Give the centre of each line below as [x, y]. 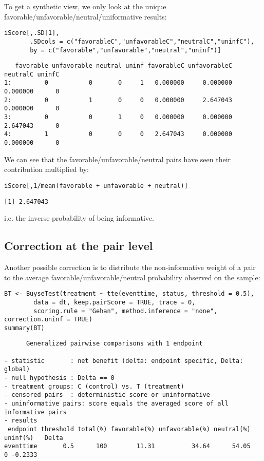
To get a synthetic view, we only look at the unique [85, 6]
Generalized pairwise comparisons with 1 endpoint [114, 344]
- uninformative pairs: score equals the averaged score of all [116, 404]
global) [17, 369]
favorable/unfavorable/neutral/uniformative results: [86, 16]
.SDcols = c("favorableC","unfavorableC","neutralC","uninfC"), [142, 41]
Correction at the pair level [79, 246]
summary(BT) [24, 328]
